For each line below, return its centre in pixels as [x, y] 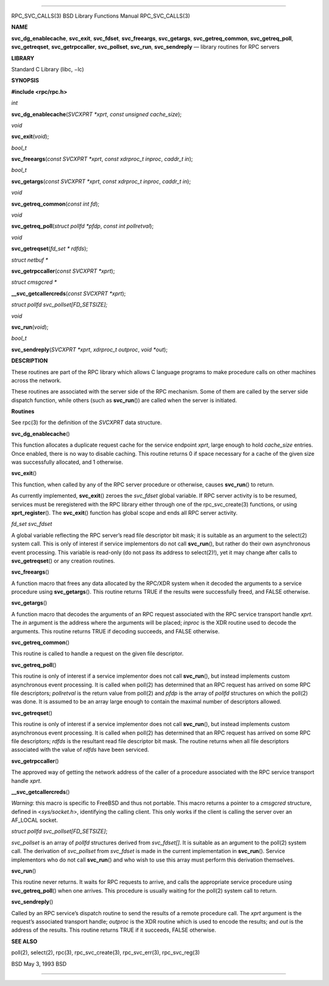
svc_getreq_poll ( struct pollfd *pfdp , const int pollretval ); [83, 226]
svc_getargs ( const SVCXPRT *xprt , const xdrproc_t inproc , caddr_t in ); [101, 181]
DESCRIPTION [30, 361]
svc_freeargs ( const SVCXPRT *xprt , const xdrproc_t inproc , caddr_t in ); [102, 159]
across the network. [36, 380]
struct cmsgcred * [34, 282]
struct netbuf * [30, 260]
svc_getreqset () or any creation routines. [63, 561]
